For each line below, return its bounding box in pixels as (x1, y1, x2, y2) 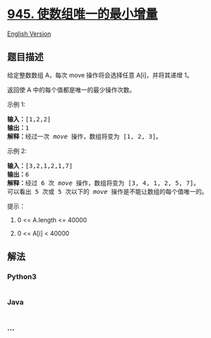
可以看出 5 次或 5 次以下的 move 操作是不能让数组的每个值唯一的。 (7, 188, 208, 195)
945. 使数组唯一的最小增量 (7, 6, 159, 22)
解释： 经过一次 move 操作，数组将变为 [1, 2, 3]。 (7, 132, 162, 140)
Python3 (7, 272, 37, 281)
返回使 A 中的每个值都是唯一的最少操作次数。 (7, 86, 136, 94)
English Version (7, 29, 52, 38)
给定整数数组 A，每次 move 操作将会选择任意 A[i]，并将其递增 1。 (7, 70, 193, 79)
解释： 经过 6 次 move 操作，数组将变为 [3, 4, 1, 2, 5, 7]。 (7, 179, 200, 187)
